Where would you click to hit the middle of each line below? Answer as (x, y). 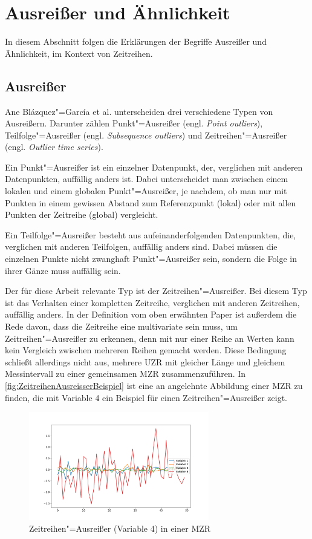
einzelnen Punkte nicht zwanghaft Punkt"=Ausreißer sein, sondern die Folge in (151, 259)
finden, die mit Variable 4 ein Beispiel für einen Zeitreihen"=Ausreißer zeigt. (146, 397)
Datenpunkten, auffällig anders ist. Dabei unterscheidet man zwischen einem (147, 179)
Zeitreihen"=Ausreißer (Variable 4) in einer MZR (120, 528)
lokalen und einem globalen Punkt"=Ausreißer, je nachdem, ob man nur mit (146, 191)
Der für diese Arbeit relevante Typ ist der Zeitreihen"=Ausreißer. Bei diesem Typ (156, 291)
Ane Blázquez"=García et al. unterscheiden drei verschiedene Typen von (139, 111)
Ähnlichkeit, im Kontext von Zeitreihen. (79, 53)
